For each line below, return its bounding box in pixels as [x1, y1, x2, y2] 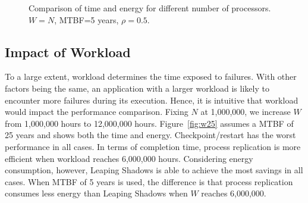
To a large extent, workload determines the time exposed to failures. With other [5, 70, 297, 83]
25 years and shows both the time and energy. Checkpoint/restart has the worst [5, 129, 296, 141]
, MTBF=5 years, [54, 13, 119, 26]
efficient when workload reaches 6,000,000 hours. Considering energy [5, 152, 253, 164]
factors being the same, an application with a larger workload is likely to [5, 82, 269, 94]
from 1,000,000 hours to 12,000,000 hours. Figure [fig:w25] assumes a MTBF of [5, 117, 294, 129]
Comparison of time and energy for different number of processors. [29, 2, 271, 14]
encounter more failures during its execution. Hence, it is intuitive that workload [5, 93, 298, 106]
